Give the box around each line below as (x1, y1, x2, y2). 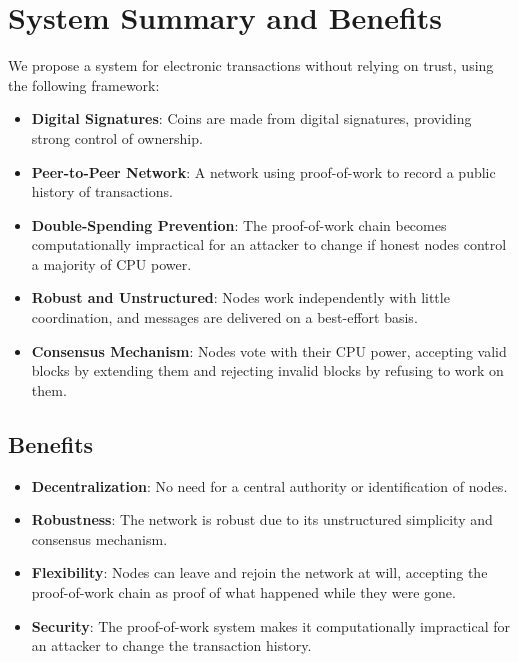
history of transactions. (31, 181, 173, 202)
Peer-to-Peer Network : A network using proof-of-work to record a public (31, 161, 496, 182)
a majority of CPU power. (31, 253, 192, 274)
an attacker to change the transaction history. (31, 635, 312, 656)
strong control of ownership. (31, 127, 203, 148)
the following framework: (8, 74, 160, 95)
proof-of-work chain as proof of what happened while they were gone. (31, 582, 456, 603)
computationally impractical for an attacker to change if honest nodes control (31, 234, 507, 255)
